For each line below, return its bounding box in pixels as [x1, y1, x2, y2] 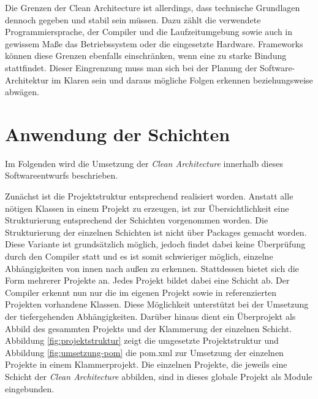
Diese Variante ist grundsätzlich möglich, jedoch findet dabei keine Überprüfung [5, 238, 306, 250]
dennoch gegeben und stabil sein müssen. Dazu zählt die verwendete [5, 13, 261, 26]
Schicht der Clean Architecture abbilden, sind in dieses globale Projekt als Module [5, 370, 312, 382]
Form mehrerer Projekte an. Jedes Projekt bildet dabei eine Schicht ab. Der [5, 274, 290, 287]
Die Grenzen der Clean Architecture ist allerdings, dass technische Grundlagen [5, 1, 300, 14]
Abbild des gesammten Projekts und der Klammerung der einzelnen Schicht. [5, 322, 292, 335]
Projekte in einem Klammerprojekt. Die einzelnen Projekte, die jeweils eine [5, 358, 287, 371]
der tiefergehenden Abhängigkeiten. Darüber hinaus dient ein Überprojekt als [5, 310, 296, 322]
